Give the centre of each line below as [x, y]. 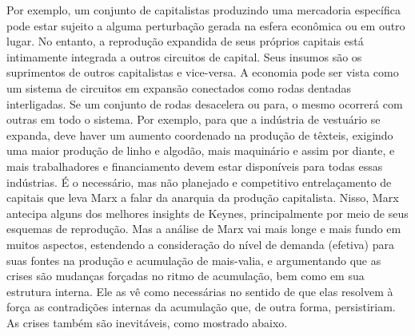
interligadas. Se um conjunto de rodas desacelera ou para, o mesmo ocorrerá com [205, 103]
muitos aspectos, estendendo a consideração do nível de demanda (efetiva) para [200, 244]
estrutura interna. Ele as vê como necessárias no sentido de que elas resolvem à [200, 291]
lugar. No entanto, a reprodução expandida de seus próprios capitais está [185, 41]
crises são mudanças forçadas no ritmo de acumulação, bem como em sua [186, 276]
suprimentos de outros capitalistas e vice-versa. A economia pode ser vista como [203, 72]
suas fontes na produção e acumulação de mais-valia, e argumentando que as [194, 260]
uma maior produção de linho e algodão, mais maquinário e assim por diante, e [201, 150]
